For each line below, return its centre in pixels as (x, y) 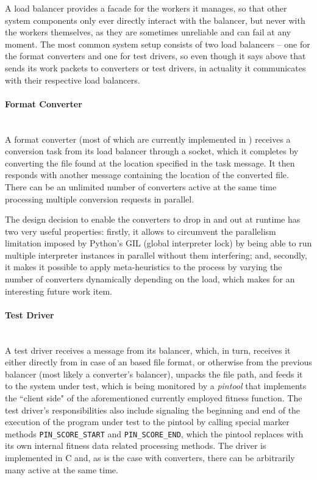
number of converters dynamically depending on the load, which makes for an (150, 279)
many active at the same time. (62, 469)
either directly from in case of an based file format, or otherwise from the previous (158, 362)
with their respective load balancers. (73, 80)
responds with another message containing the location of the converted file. (147, 175)
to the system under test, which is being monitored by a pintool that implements (156, 386)
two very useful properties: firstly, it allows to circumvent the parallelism (141, 231)
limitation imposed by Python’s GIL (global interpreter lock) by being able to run (158, 243)
